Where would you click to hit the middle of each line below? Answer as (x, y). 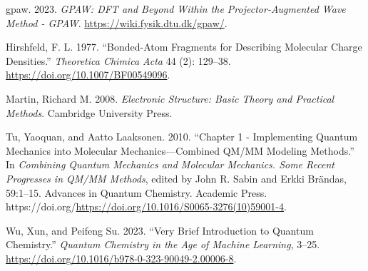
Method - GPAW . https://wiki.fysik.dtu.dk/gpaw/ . (117, 22)
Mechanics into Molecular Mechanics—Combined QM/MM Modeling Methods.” (180, 150)
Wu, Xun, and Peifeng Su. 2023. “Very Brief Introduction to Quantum (160, 230)
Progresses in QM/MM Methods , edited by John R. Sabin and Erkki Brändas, (176, 178)
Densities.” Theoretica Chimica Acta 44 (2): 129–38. (118, 60)
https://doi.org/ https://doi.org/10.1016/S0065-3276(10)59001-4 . (146, 206)
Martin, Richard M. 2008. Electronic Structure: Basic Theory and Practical (170, 98)
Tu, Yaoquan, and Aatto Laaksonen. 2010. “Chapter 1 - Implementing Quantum (182, 137)
